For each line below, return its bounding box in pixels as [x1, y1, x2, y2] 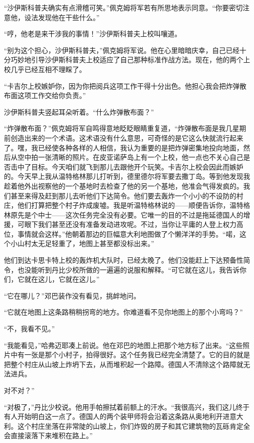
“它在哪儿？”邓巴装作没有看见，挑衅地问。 [4, 290, 141, 300]
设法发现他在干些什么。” [24, 12, 100, 22]
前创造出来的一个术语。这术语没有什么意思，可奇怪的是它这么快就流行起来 [4, 132, 243, 143]
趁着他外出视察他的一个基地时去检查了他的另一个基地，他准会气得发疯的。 [4, 180, 243, 191]
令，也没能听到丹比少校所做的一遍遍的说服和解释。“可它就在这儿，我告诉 [4, 264, 240, 274]
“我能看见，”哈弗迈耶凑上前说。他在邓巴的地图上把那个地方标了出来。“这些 [4, 340, 243, 350]
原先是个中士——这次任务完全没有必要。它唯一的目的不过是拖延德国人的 [10, 209, 243, 220]
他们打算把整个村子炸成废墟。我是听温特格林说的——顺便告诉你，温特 [17, 200, 243, 210]
